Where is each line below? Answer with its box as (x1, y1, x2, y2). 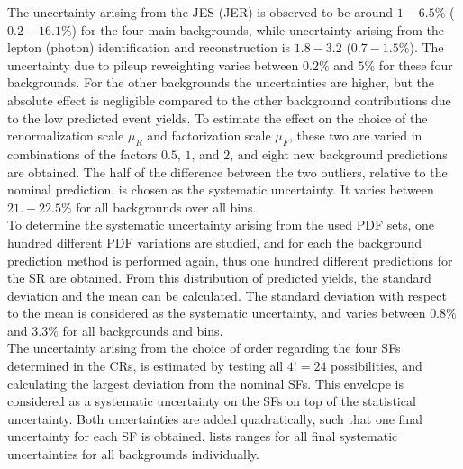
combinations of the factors (7, 144, 158, 163)
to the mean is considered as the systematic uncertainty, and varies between (7, 303, 426, 322)
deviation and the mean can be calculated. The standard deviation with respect (7, 285, 447, 304)
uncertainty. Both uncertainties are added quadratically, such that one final (7, 409, 423, 428)
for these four (378, 55, 453, 74)
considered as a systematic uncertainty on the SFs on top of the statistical (7, 392, 416, 410)
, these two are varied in (288, 126, 422, 145)
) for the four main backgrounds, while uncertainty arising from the (71, 20, 445, 39)
